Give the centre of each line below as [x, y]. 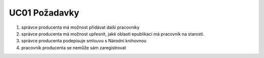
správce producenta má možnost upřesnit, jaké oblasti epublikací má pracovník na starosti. [113, 34]
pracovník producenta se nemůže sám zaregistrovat [74, 48]
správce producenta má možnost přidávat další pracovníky [80, 27]
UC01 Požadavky [44, 13]
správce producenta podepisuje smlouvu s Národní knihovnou [84, 41]
